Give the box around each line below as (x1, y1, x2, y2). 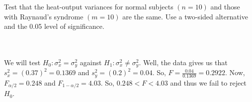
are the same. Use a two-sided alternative (122, 11, 248, 21)
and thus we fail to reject (170, 77, 247, 88)
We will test (4, 57, 41, 67)
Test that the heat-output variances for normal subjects (4, 1, 173, 11)
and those (210, 1, 240, 11)
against (80, 57, 102, 67)
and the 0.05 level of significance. (4, 21, 104, 31)
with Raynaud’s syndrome (4, 11, 84, 21)
